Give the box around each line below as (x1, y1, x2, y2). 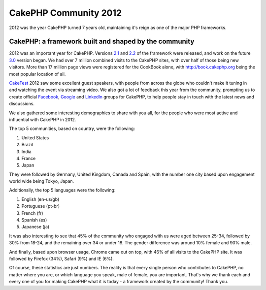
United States (21, 134, 49, 140)
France (21, 155, 36, 161)
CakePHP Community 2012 (9, 7, 122, 18)
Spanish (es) (21, 217, 47, 223)
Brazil (21, 142, 33, 148)
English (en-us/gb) (21, 196, 60, 202)
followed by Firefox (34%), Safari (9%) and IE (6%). (9, 256, 114, 261)
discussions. (9, 101, 34, 107)
